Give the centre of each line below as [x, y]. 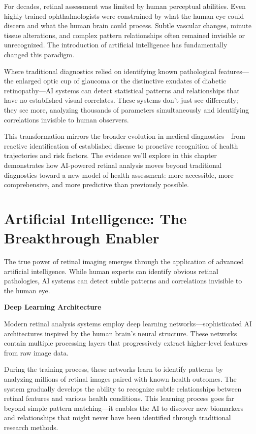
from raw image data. [36, 352]
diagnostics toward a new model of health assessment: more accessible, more [119, 175]
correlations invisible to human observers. [66, 119]
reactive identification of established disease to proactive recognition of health [121, 145]
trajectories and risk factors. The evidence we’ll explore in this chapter [111, 155]
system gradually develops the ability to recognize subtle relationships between [123, 388]
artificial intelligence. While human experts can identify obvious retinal [111, 271]
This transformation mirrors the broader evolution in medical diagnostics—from [125, 136]
